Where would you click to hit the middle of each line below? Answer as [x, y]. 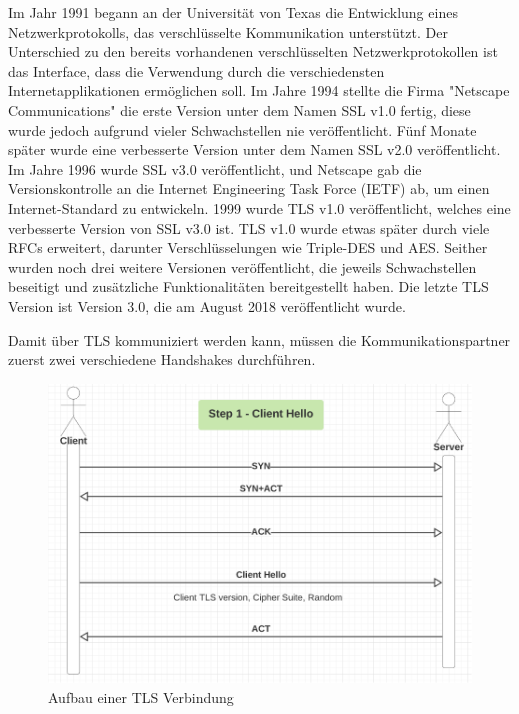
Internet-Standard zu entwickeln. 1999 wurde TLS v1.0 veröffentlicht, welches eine [259, 207]
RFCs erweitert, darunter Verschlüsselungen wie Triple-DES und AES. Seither [248, 247]
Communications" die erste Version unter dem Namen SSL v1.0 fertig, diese [239, 109]
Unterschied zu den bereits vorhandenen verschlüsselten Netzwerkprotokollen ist [253, 51]
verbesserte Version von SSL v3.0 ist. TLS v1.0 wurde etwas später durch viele [249, 227]
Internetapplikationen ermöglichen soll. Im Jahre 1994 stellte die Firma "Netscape [259, 90]
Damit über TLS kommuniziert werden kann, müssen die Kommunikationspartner [259, 339]
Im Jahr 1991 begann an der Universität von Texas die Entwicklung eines [233, 12]
